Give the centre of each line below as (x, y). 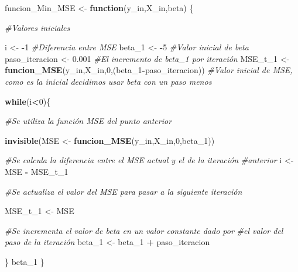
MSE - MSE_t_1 (37, 171)
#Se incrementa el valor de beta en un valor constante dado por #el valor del (144, 230)
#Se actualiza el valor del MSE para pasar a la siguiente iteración (124, 191)
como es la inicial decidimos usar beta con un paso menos (108, 81)
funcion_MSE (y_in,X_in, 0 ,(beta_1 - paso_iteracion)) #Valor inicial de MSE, (149, 70)
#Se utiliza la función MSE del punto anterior (88, 121)
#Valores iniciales (37, 27)
